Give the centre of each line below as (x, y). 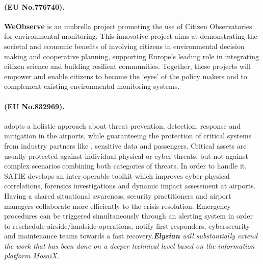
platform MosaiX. (32, 256)
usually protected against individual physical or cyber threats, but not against (126, 155)
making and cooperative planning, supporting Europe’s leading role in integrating (131, 56)
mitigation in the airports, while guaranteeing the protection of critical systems (128, 136)
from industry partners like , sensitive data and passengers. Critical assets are (125, 145)
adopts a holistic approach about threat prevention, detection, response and (123, 125)
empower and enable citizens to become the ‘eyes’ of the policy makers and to (126, 76)
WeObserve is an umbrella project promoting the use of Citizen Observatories (128, 26)
